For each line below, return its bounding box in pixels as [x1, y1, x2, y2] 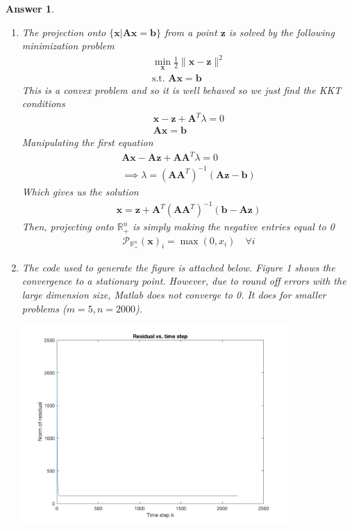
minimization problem [22, 38, 115, 53]
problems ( [22, 301, 67, 315]
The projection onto [22, 24, 106, 39]
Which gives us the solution [22, 184, 139, 198]
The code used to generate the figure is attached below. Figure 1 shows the [22, 260, 335, 274]
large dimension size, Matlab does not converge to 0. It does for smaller [22, 287, 326, 301]
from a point [164, 24, 217, 39]
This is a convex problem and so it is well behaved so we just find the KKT [22, 82, 342, 97]
